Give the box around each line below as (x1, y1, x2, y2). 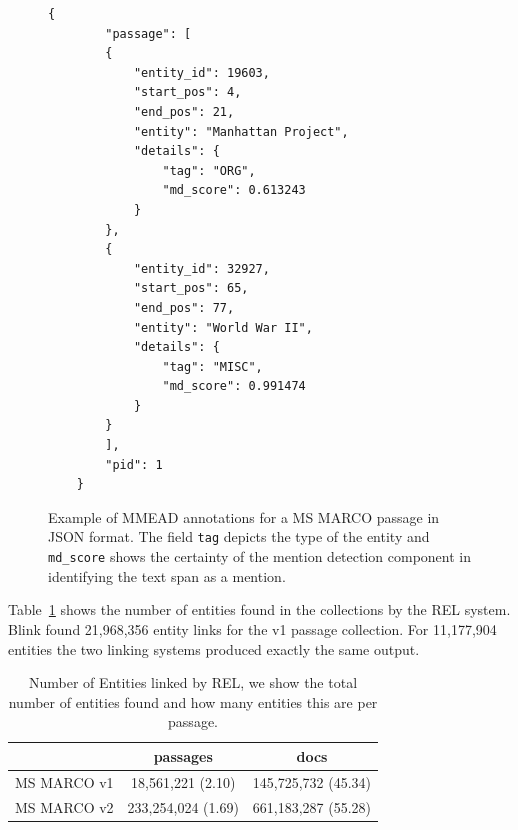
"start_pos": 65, (133, 281, 249, 296)
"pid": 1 (105, 457, 163, 472)
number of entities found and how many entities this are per (8, 691, 378, 712)
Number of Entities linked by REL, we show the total (29, 672, 358, 693)
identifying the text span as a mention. (48, 565, 286, 586)
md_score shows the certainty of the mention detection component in (48, 546, 472, 567)
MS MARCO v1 (15, 771, 114, 792)
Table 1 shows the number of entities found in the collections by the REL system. (8, 599, 511, 620)
